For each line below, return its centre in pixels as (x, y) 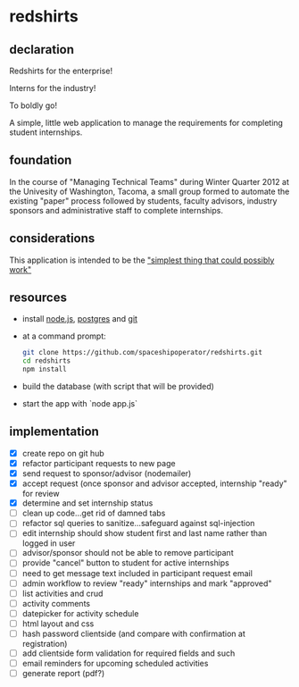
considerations (52, 239)
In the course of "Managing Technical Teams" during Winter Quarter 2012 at (149, 181)
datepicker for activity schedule (80, 613)
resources (38, 298)
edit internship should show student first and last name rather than (145, 533)
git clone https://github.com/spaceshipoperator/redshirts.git (142, 353)
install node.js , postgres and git (80, 319)
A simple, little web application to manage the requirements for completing (146, 123)
